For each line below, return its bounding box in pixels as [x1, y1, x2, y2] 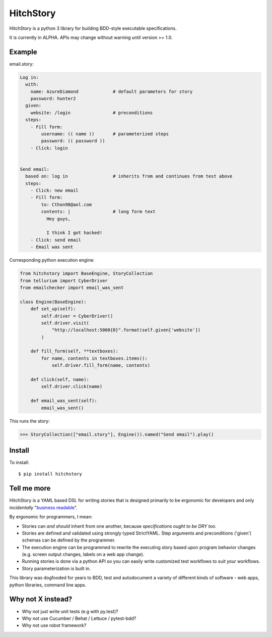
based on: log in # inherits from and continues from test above [25, 173, 233, 179]
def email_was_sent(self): [30, 398, 98, 404]
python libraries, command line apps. [9, 581, 87, 588]
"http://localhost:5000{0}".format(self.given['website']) [51, 327, 201, 333]
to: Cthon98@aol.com [41, 202, 92, 207]
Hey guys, [46, 216, 71, 222]
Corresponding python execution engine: [9, 257, 95, 263]
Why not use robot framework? [22, 622, 87, 628]
